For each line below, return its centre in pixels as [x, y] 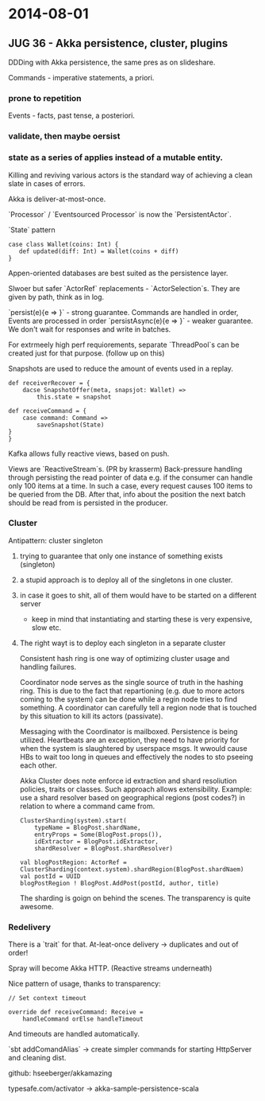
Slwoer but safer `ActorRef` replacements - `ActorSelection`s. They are [124, 288]
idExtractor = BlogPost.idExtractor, [96, 841]
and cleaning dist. [37, 1058]
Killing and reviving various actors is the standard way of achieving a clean [130, 175]
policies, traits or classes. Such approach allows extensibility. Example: [136, 789]
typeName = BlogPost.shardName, [88, 827]
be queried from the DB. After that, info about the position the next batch [127, 494]
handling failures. [48, 667]
